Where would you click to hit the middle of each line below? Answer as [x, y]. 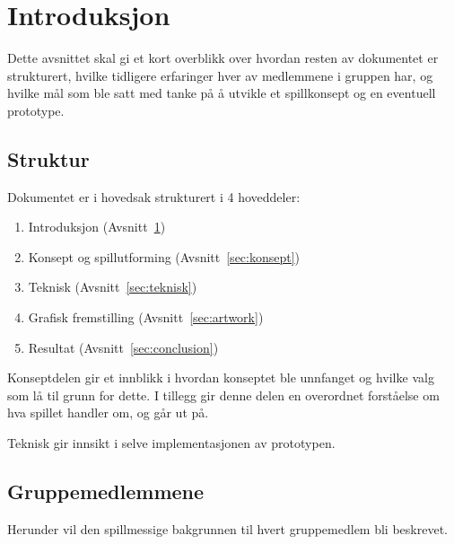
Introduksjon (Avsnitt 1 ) [97, 227]
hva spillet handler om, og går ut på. [108, 412]
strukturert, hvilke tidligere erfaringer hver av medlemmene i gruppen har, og [220, 75]
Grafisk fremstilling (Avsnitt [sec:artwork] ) [146, 317]
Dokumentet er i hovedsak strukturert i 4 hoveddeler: [154, 196]
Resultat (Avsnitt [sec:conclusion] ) [123, 347]
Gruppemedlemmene [106, 491]
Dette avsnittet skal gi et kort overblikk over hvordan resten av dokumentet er [223, 58]
